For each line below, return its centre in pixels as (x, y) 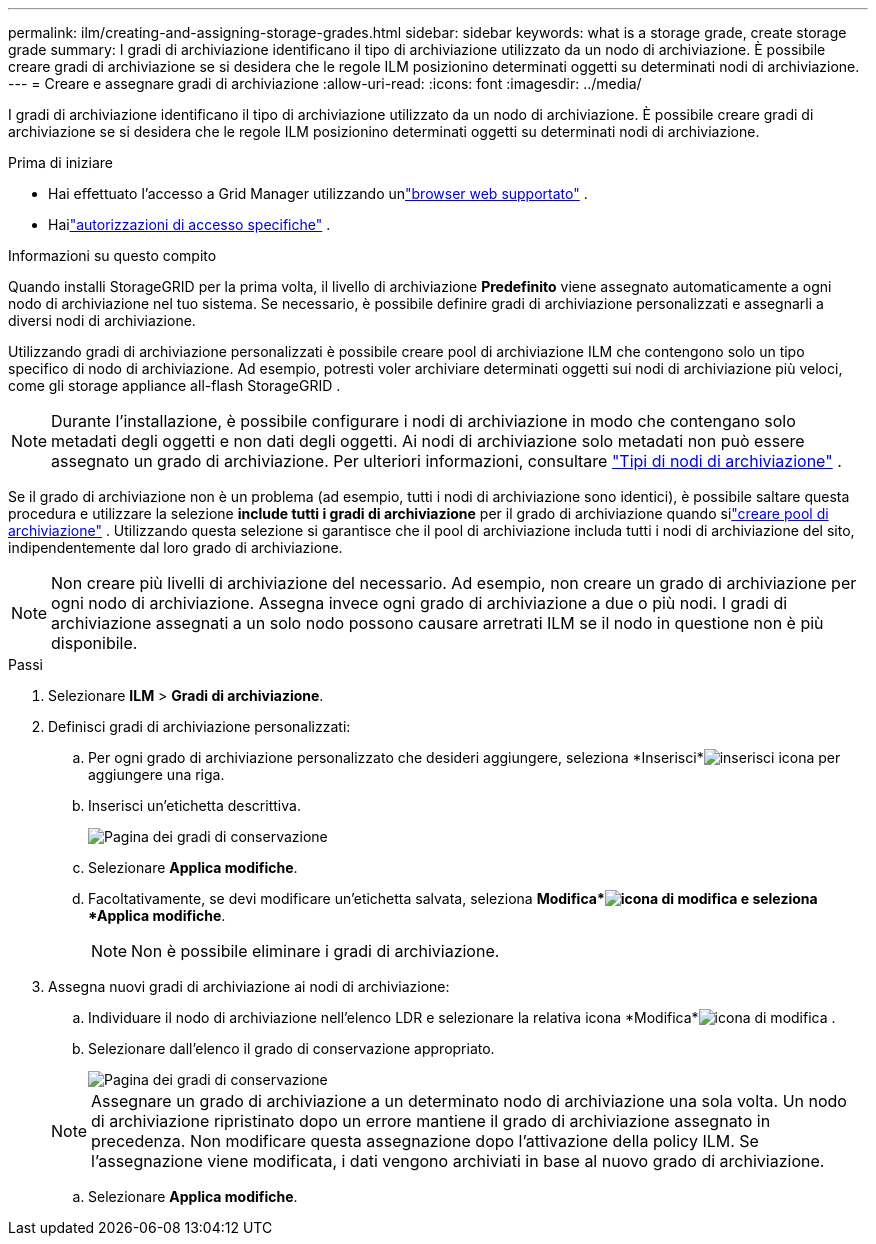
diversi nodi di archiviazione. (102, 320)
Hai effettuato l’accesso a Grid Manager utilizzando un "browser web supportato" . (318, 193)
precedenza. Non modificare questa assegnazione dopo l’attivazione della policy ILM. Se (425, 1141)
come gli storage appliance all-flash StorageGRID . (174, 385)
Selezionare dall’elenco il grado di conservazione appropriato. (291, 1048)
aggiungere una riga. (156, 774)
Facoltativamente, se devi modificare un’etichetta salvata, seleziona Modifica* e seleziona (453, 898)
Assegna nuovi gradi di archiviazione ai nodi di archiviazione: (249, 986)
